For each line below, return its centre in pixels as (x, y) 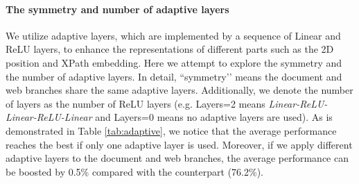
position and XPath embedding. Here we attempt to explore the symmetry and (174, 62)
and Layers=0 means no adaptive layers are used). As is (214, 117)
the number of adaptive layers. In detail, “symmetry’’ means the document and (174, 76)
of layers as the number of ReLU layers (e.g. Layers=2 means (135, 103)
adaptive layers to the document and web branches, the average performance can (177, 158)
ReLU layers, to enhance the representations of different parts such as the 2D (170, 49)
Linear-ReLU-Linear (49, 117)
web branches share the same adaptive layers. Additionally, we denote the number (179, 90)
